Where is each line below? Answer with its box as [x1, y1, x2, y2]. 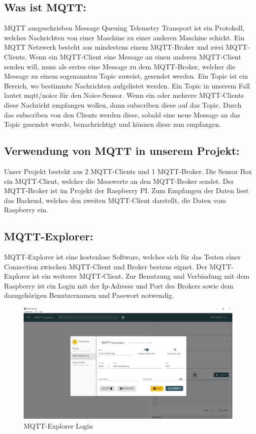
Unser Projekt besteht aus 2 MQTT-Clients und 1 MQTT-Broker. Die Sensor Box [4, 166, 252, 176]
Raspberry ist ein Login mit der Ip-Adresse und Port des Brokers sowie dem [4, 280, 233, 290]
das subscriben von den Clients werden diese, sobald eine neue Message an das [4, 109, 240, 119]
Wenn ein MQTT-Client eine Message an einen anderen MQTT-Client [29, 51, 241, 61]
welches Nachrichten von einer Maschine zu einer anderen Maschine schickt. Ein [4, 32, 245, 42]
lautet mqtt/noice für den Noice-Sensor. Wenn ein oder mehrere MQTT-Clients [4, 90, 244, 100]
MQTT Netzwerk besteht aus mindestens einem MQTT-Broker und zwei [4, 42, 224, 52]
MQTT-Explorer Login [24, 420, 93, 431]
